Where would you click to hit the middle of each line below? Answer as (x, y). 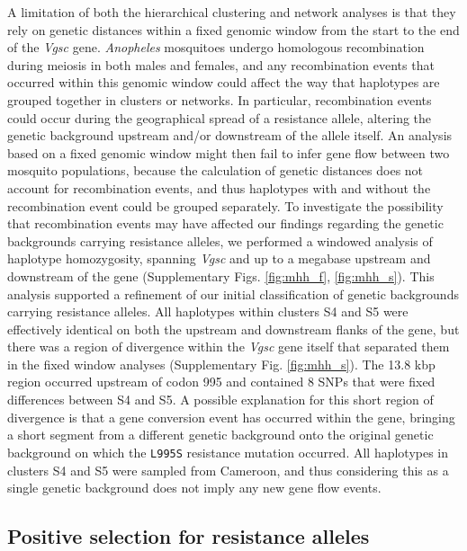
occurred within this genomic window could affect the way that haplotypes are (224, 82)
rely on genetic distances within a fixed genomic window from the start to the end (233, 29)
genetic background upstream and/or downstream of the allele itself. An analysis (230, 135)
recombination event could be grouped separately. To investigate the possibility (225, 205)
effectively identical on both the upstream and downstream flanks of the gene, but (233, 329)
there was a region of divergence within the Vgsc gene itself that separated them (229, 347)
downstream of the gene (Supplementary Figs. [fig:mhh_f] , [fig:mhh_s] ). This (221, 275)
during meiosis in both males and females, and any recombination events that (221, 64)
